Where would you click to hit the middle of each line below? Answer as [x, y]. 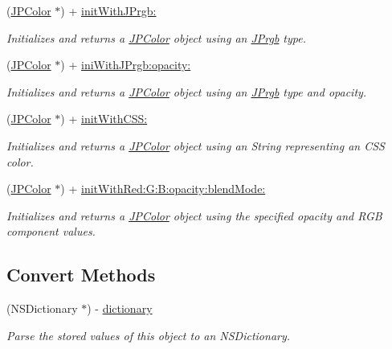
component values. [51, 231]
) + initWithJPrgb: [108, 10]
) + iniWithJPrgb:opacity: [126, 65]
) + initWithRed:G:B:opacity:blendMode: [163, 189]
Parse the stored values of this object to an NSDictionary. [149, 335]
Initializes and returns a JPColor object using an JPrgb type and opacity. [187, 91]
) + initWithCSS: [104, 119]
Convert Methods [81, 275]
